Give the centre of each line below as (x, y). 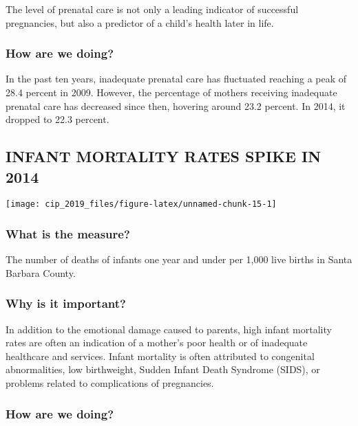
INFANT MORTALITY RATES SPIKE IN (164, 156)
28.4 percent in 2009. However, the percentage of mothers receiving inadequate (171, 92)
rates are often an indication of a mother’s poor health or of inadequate (157, 343)
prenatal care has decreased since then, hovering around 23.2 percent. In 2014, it (176, 105)
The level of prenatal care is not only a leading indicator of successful (152, 9)
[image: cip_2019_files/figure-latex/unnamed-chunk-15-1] (141, 204)
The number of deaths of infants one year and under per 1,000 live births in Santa (179, 259)
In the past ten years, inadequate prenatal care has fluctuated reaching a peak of (176, 79)
